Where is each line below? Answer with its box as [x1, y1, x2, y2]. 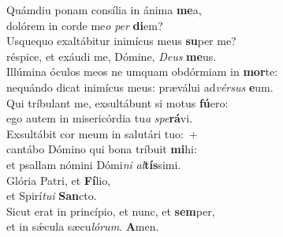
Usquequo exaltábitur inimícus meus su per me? [6, 32, 236, 49]
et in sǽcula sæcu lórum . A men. [6, 218, 159, 235]
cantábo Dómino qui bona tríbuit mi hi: [6, 141, 197, 157]
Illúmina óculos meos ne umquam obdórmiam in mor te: [6, 63, 278, 80]
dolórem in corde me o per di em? [6, 17, 163, 33]
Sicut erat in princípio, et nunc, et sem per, [6, 202, 215, 219]
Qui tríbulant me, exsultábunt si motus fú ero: [6, 94, 229, 111]
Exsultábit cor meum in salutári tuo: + [6, 125, 198, 141]
